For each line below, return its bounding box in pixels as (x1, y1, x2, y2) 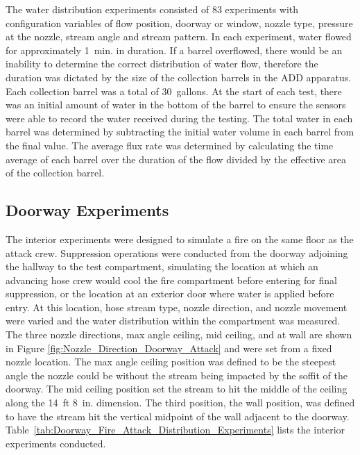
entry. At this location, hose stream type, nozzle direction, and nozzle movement (6, 299, 348, 314)
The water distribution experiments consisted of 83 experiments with (6, 2, 299, 16)
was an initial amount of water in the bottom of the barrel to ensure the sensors (6, 97, 346, 112)
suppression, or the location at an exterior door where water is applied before (6, 286, 334, 301)
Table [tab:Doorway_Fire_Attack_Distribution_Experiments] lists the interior (6, 422, 345, 437)
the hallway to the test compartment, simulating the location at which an (6, 259, 318, 274)
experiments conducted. (6, 436, 106, 450)
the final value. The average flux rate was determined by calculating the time (6, 138, 334, 152)
